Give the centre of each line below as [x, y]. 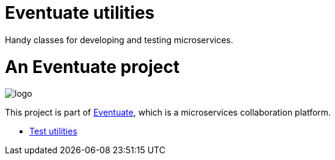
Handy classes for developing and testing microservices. [119, 40]
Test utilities [53, 131]
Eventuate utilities [80, 13]
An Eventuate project [92, 67]
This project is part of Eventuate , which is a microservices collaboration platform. [168, 113]
